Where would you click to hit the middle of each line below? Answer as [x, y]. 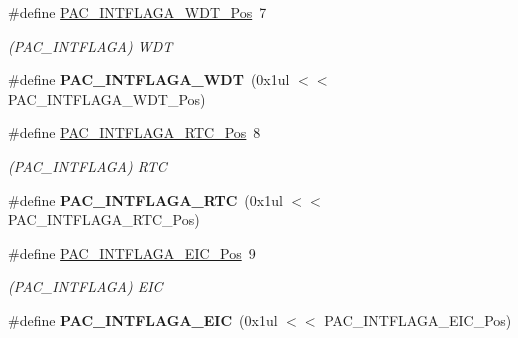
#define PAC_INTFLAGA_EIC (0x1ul [143, 319]
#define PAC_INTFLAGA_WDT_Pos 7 [137, 12]
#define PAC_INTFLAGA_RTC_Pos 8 [134, 132]
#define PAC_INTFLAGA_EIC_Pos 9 [132, 252]
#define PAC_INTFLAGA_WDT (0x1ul [149, 79]
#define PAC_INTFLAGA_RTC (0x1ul [145, 199]
